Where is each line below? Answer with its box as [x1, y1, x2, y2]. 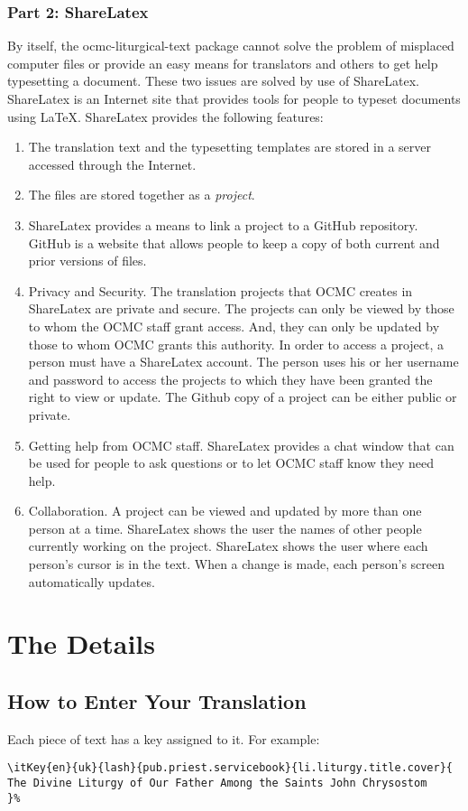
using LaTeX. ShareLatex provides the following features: [7, 107, 324, 126]
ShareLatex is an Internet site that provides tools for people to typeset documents [7, 89, 461, 107]
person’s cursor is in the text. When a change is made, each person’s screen [28, 555, 445, 573]
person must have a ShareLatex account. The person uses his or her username [28, 352, 459, 371]
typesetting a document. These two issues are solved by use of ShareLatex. [7, 71, 419, 90]
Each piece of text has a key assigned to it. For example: [7, 729, 320, 748]
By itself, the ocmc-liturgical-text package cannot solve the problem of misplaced [7, 36, 454, 55]
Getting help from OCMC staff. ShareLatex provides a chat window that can [28, 435, 454, 454]
